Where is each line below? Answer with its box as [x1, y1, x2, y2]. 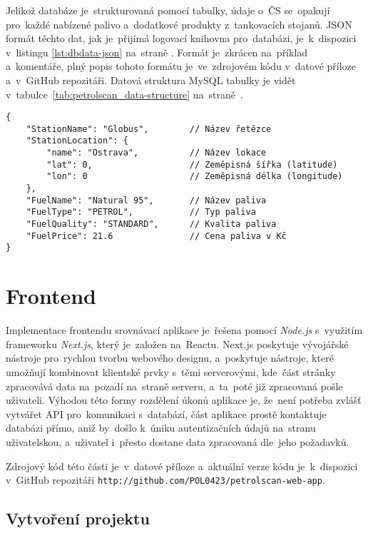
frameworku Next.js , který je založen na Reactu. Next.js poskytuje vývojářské [6, 336, 349, 351]
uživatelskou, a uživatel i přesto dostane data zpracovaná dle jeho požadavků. [6, 434, 349, 449]
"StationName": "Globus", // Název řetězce [26, 123, 272, 134]
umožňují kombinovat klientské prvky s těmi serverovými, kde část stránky [6, 364, 336, 379]
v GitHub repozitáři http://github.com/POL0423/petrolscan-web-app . [6, 472, 325, 487]
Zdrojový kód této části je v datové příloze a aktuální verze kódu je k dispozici [6, 458, 358, 473]
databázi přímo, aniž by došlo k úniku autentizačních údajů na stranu [6, 420, 316, 435]
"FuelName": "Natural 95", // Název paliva [26, 195, 267, 205]
